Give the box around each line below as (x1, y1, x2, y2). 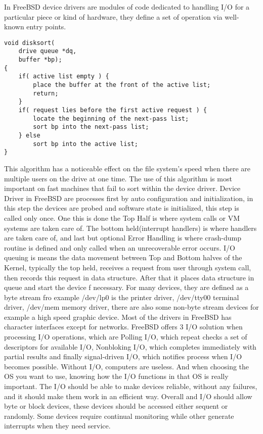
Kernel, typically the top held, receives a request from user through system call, (4, 262, 251, 272)
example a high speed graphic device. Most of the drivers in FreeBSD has (4, 311, 232, 322)
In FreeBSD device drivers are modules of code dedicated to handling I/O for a (4, 2, 250, 12)
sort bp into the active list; (33, 140, 138, 148)
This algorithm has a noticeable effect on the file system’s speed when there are (4, 163, 251, 173)
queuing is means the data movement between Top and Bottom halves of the (4, 252, 242, 263)
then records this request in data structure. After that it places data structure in (4, 272, 254, 282)
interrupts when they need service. (4, 420, 111, 431)
